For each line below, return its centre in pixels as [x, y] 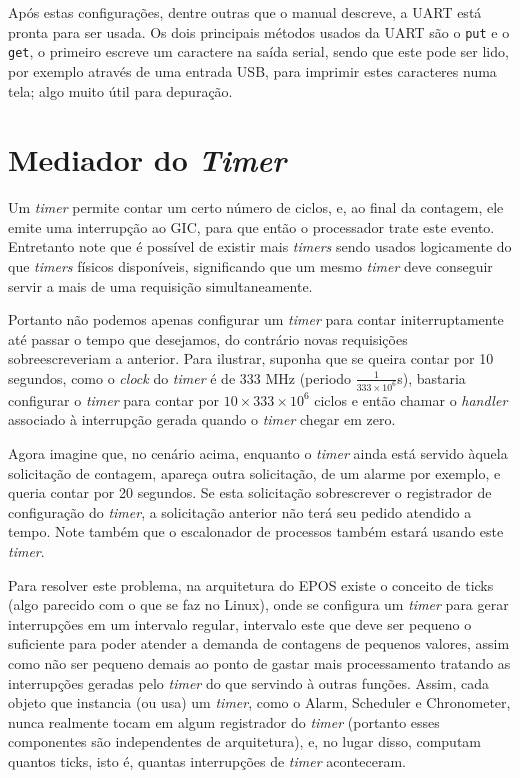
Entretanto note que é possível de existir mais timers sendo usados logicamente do [260, 246]
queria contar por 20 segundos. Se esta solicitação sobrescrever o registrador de [250, 492]
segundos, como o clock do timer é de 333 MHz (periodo [180, 377]
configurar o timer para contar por [114, 399]
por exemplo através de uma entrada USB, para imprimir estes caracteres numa [252, 70]
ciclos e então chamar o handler [411, 399]
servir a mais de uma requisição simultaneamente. [160, 285]
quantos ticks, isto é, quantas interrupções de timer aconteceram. [207, 760]
